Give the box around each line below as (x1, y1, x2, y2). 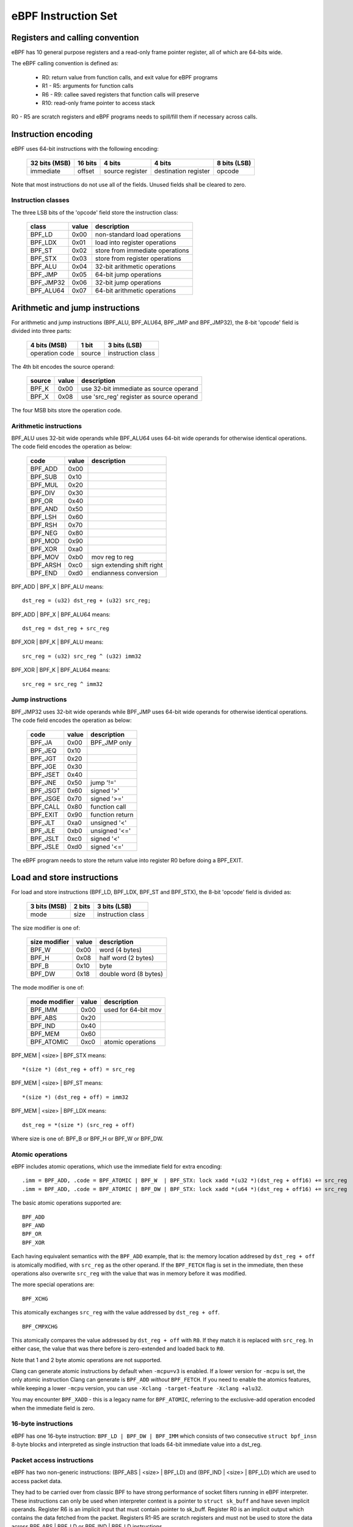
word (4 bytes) (99, 946, 142, 954)
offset (77, 167, 95, 175)
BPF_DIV (30, 489, 56, 497)
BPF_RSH (30, 520, 57, 529)
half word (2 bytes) (99, 953, 155, 962)
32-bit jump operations (95, 279, 161, 287)
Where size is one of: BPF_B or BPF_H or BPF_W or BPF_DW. (11, 1135, 164, 1142)
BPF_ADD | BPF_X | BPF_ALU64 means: (11, 611, 111, 618)
